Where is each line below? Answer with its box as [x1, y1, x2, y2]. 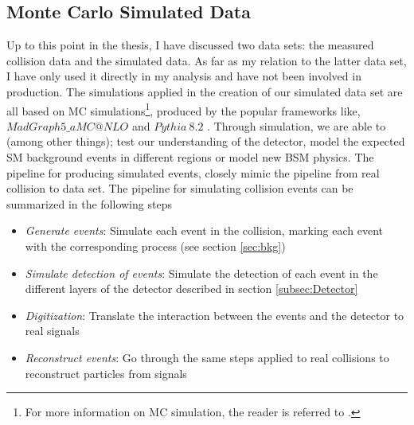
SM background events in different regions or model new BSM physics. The [6, 149, 374, 166]
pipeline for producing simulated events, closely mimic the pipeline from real [6, 164, 380, 181]
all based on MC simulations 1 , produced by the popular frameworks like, [6, 99, 361, 119]
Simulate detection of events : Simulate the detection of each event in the [25, 264, 378, 281]
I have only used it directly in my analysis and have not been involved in [6, 68, 361, 84]
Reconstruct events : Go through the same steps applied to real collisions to [25, 349, 389, 365]
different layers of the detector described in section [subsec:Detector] [25, 280, 358, 297]
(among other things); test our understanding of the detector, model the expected [6, 133, 405, 150]
